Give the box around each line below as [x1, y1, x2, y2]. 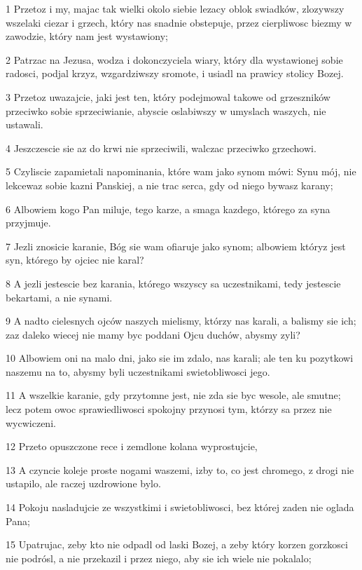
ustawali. [6, 117, 43, 132]
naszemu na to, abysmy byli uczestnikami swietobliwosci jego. [6, 364, 270, 379]
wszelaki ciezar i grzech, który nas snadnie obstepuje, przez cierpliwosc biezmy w [6, 15, 352, 29]
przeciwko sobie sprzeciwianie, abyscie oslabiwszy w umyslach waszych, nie [6, 103, 326, 118]
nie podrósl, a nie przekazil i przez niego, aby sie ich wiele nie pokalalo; [6, 550, 312, 565]
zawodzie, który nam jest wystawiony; [6, 29, 168, 43]
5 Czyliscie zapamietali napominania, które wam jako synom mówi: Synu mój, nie [6, 164, 356, 179]
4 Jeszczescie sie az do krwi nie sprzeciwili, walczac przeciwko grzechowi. [6, 140, 316, 155]
